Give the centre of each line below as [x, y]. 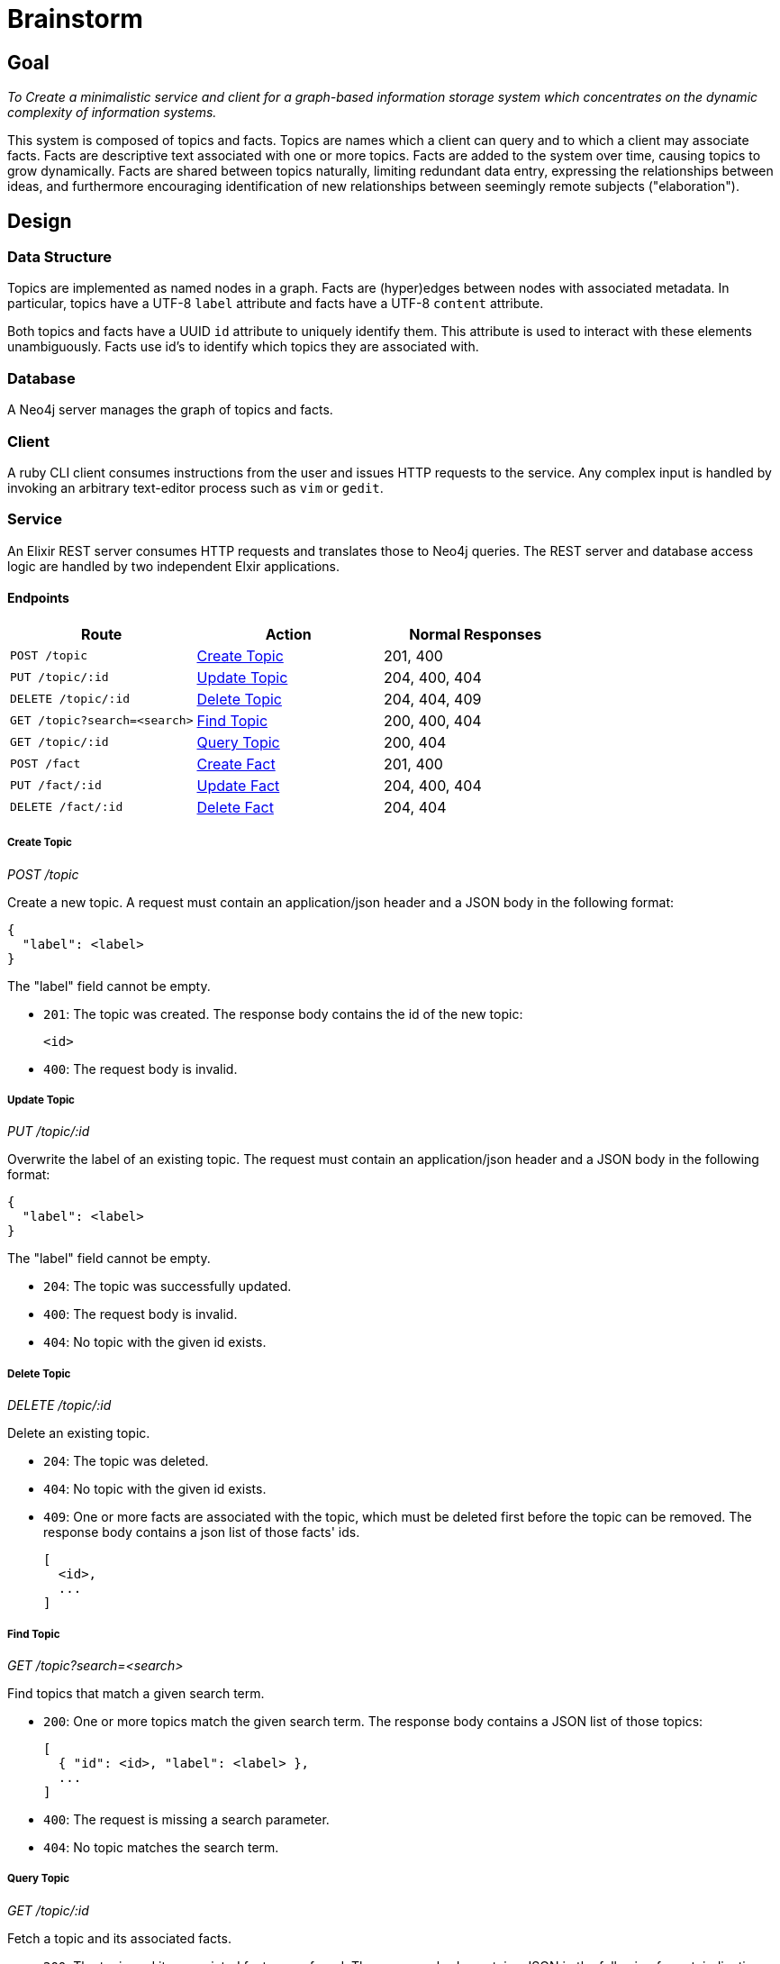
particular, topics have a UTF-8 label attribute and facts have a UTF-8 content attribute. [276, 304]
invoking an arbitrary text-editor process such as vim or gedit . [195, 487]
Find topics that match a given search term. [136, 1693]
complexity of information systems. [112, 113]
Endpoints [38, 598]
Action [288, 634]
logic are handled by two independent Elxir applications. [173, 566]
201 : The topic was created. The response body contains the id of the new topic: [283, 1014]
